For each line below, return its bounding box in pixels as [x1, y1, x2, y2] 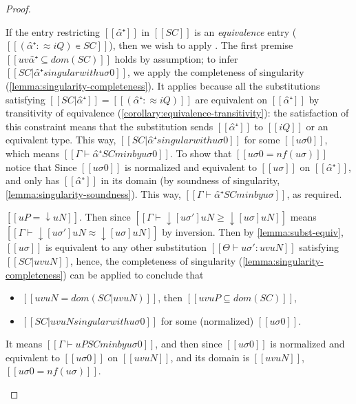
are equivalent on [195, 92, 268, 106]
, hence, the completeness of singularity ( [70, 253, 243, 267]
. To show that [169, 145, 232, 160]
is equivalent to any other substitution [45, 240, 207, 254]
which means [6, 145, 60, 160]
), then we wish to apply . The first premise [109, 38, 293, 52]
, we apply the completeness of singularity [127, 65, 304, 79]
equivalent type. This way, [6, 132, 116, 147]
